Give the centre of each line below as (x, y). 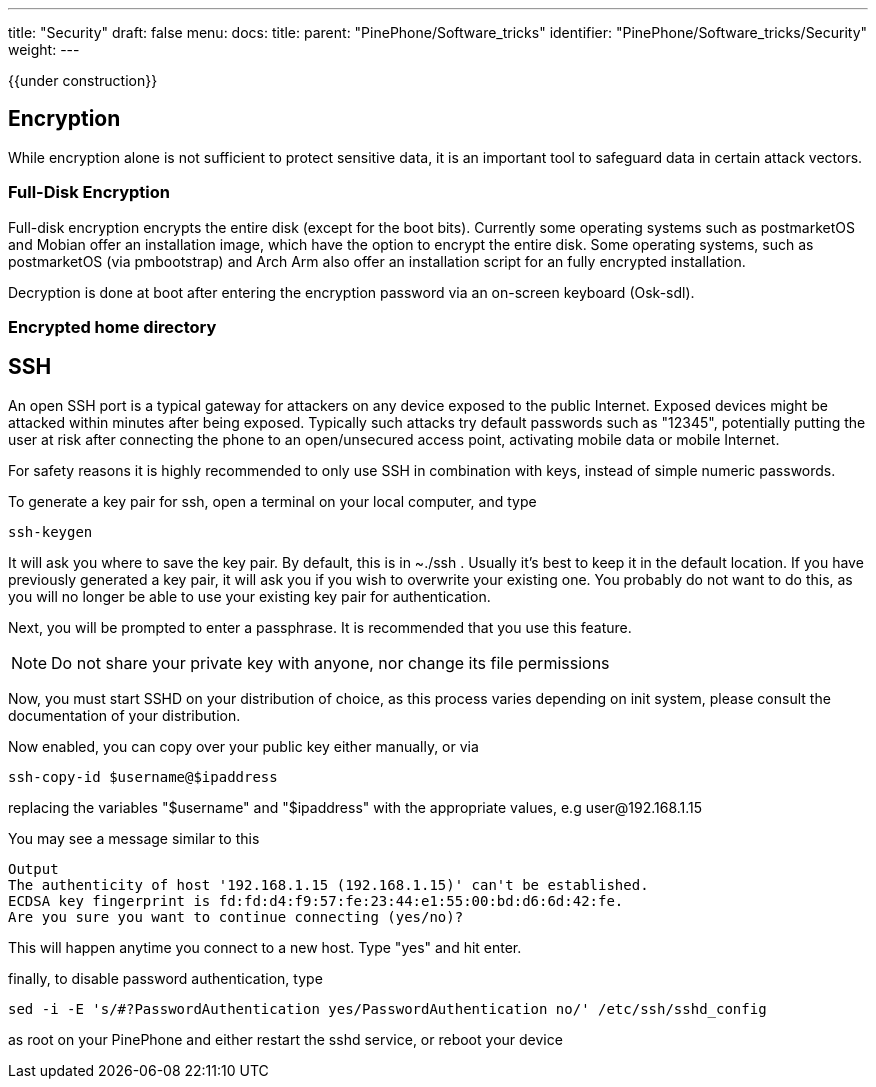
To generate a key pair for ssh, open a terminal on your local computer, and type (272, 501)
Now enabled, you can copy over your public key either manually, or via (243, 746)
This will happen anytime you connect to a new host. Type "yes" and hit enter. (265, 947)
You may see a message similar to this (134, 838)
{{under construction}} (83, 80)
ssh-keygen (50, 531)
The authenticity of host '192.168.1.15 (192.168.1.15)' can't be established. (328, 884)
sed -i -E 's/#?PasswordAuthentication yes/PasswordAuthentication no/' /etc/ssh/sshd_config (387, 1008)
